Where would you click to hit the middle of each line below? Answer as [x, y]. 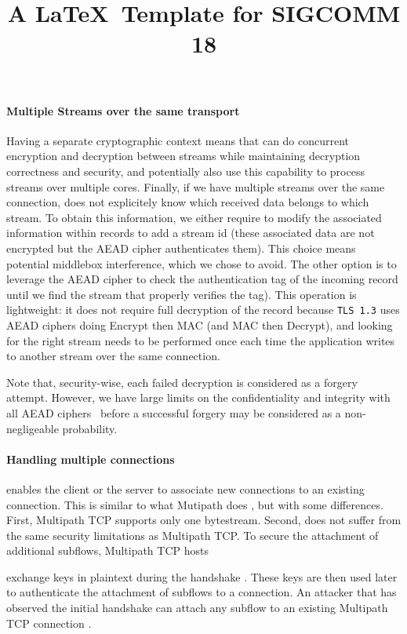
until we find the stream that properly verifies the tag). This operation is [182, 294]
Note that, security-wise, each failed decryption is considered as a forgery [182, 382]
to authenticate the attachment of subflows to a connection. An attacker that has [202, 592]
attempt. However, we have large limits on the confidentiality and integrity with [198, 397]
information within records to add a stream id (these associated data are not [191, 233]
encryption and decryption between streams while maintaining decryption [184, 156]
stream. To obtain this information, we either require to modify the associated [194, 217]
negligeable [33, 428]
